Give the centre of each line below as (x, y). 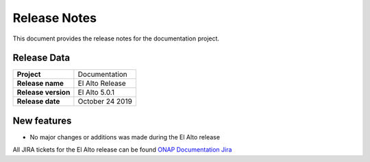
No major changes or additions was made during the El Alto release (125, 137)
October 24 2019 (105, 102)
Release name (40, 84)
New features (42, 120)
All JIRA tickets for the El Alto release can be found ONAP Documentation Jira (122, 150)
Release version (44, 93)
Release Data (41, 58)
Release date (38, 102)
